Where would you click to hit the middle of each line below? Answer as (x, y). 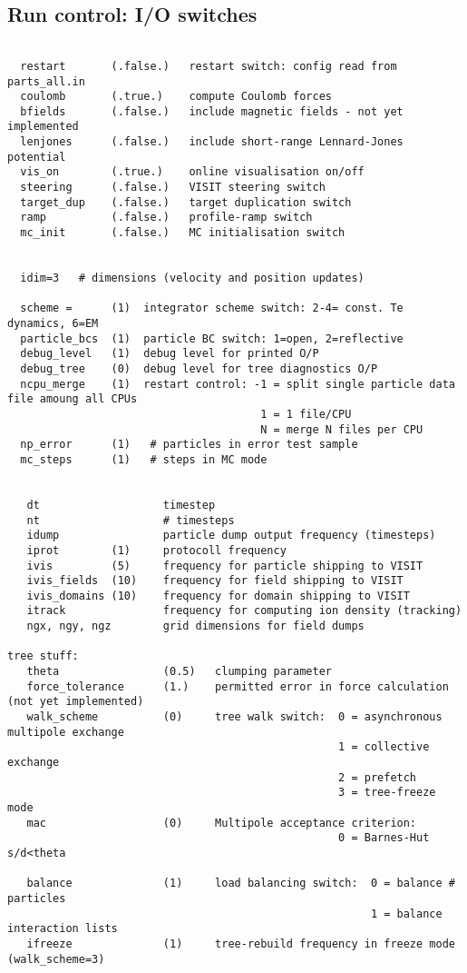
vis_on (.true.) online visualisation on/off (192, 172)
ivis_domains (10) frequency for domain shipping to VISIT (218, 596)
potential (37, 157)
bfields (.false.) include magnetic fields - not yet (212, 111)
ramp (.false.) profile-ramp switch (166, 218)
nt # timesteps (131, 520)
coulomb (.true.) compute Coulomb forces (176, 97)
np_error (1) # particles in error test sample (189, 445)
